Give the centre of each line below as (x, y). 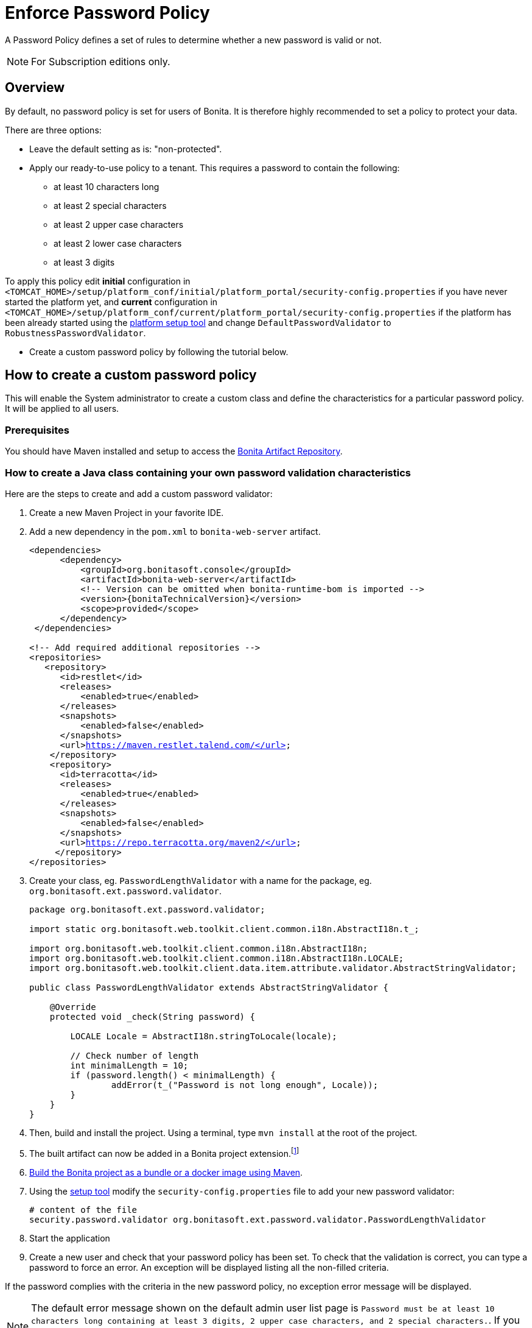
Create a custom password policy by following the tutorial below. (159, 351)
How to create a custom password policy (131, 375)
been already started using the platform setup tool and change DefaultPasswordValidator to (198, 322)
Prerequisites (37, 430)
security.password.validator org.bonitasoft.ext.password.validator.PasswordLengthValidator (258, 1219)
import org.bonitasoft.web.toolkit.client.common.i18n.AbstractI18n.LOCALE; (217, 958)
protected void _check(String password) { (152, 1016)
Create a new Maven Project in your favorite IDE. (127, 512)
